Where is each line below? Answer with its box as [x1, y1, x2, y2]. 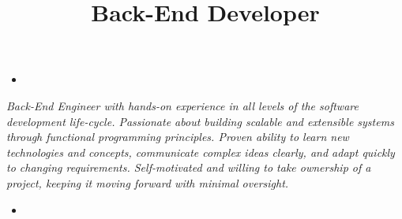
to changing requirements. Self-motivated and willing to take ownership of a [6, 159, 371, 176]
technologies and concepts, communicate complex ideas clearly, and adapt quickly [6, 143, 395, 160]
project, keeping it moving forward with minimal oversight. [6, 174, 289, 191]
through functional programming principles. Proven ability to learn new [6, 128, 349, 145]
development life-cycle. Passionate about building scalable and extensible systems [6, 113, 394, 129]
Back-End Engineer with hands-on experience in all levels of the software [6, 97, 359, 113]
